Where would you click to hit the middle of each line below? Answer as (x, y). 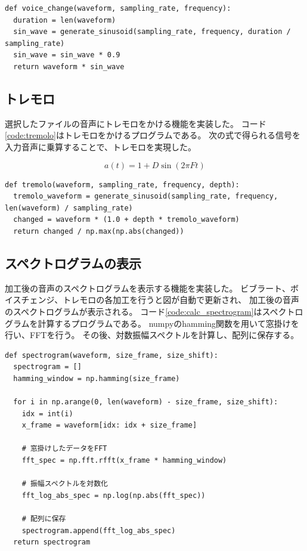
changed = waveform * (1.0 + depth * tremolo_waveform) (126, 220)
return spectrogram (52, 542)
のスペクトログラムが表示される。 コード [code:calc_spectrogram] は (134, 311)
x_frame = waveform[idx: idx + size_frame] (109, 425)
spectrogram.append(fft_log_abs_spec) (99, 530)
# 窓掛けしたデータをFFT (64, 449)
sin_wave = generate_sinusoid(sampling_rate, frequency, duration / (152, 32)
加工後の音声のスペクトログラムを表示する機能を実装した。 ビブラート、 (148, 288)
